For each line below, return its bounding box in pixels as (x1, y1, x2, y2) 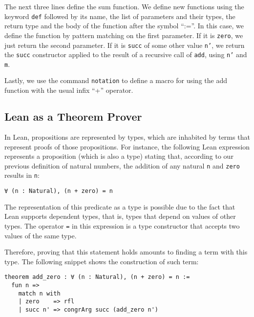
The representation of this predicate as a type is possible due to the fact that (4, 201, 235, 211)
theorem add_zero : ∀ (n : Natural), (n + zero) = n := (4, 274, 190, 281)
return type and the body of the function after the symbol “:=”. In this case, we (4, 21, 244, 31)
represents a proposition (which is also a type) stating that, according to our (4, 151, 233, 161)
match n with (18, 290, 61, 297)
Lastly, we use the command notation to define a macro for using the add (4, 75, 227, 85)
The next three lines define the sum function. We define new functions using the (4, 1, 244, 11)
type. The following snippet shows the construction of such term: (4, 256, 199, 266)
